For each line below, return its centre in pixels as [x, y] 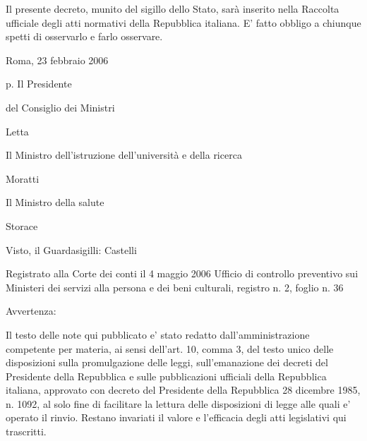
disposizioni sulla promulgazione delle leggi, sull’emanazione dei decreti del [167, 362]
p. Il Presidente [39, 84]
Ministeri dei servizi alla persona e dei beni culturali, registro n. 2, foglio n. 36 [175, 287]
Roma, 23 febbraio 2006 [57, 60]
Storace [22, 225]
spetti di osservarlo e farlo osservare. [84, 36]
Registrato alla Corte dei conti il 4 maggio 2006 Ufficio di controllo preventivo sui [182, 273]
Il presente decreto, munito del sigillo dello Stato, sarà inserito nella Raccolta [173, 8]
